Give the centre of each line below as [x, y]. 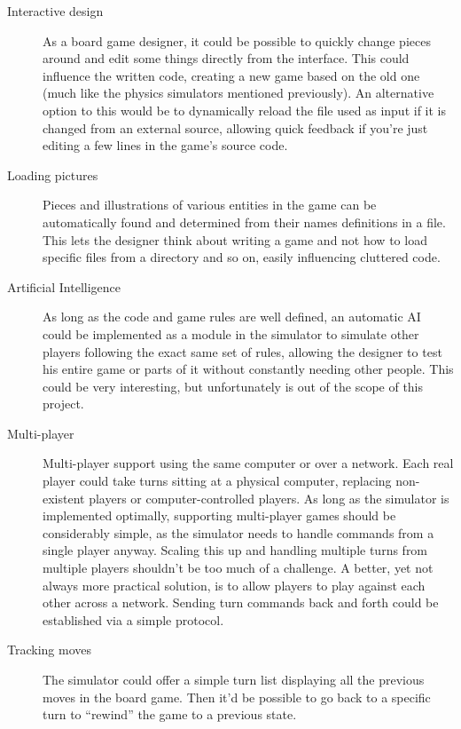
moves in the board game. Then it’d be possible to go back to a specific [237, 697]
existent [64, 498]
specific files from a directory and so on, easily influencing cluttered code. [242, 257]
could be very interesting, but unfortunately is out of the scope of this [233, 386]
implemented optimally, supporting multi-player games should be [219, 515]
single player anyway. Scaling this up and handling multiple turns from [235, 550]
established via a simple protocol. [133, 619]
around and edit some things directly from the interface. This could [226, 58]
